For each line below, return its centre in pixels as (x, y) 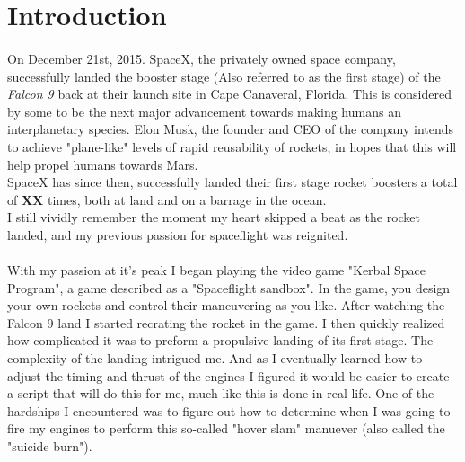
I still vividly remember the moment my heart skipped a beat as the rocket (214, 217)
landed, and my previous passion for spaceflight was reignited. (178, 234)
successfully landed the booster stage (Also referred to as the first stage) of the (224, 76)
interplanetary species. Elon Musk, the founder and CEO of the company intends (231, 129)
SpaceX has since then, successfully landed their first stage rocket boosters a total (232, 182)
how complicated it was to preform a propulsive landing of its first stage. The (220, 340)
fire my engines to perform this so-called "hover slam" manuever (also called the (226, 428)
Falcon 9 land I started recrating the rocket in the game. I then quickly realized (226, 322)
